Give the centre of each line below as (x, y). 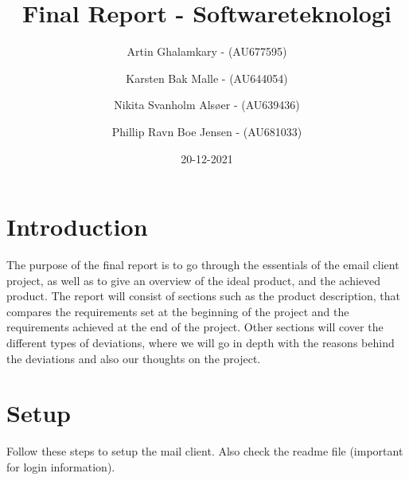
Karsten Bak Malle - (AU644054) (207, 78)
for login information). (61, 466)
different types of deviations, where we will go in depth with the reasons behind (201, 342)
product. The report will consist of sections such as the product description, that (204, 296)
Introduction (77, 227)
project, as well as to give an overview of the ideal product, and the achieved (194, 280)
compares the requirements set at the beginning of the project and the (178, 311)
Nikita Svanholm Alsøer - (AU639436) (207, 105)
